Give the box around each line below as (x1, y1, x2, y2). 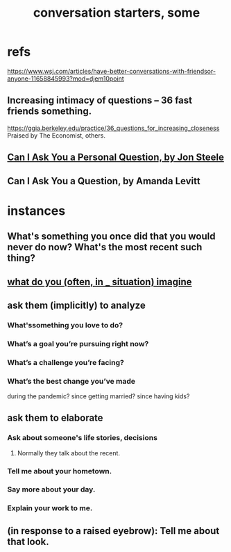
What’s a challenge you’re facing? (7, 357, 125, 367)
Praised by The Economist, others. (7, 131, 106, 140)
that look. (7, 535, 50, 547)
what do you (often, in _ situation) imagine (7, 276, 192, 288)
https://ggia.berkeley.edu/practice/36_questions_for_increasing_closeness (7, 124, 220, 132)
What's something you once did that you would (7, 231, 216, 243)
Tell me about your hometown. (7, 466, 112, 476)
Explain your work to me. (7, 503, 93, 513)
